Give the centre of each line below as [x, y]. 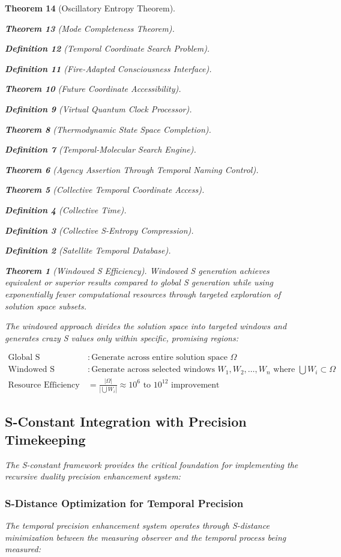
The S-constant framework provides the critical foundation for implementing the [152, 464]
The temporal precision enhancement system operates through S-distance [137, 525]
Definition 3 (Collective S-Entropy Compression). [99, 230]
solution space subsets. [46, 306]
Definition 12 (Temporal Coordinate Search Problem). [107, 48]
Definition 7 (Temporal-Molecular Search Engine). [101, 149]
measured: [23, 549]
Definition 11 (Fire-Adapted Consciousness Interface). [108, 68]
